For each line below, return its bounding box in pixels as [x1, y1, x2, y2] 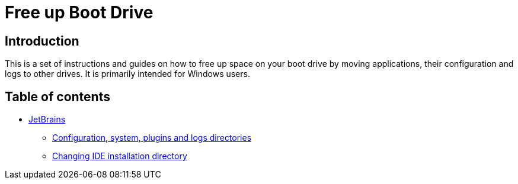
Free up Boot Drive [5, 2, 154, 22]
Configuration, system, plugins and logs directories [52, 133, 252, 143]
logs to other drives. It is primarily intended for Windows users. [5, 69, 250, 79]
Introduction [5, 33, 79, 49]
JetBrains [28, 114, 66, 125]
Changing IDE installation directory [52, 151, 187, 162]
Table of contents [5, 89, 110, 104]
